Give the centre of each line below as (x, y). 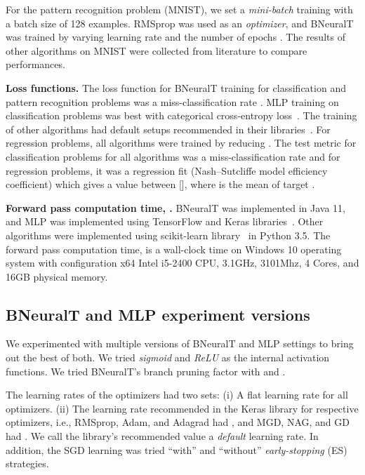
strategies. (27, 463)
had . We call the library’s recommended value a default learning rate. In (162, 436)
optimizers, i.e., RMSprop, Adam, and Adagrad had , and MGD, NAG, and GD (178, 422)
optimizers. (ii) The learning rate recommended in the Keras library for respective (182, 408)
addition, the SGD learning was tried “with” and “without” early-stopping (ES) (177, 449)
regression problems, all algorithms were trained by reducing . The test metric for (181, 143)
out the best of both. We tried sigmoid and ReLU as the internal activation (168, 357)
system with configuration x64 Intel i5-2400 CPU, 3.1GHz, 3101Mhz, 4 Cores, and (182, 263)
